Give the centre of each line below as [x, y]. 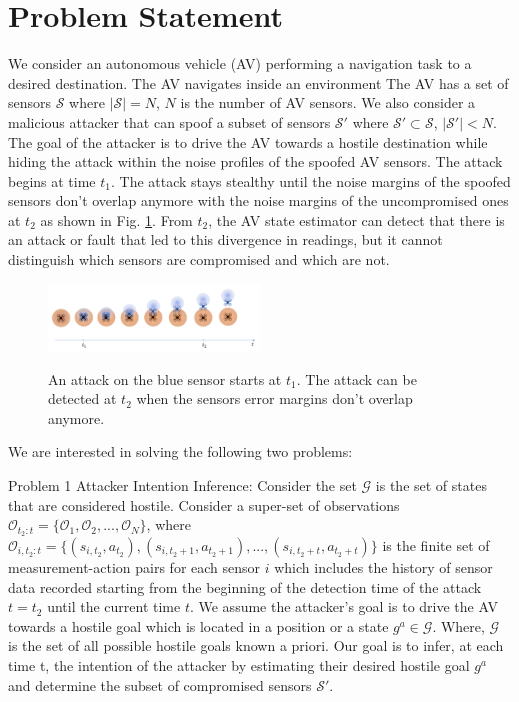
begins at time [52, 180]
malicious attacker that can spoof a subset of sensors [169, 121]
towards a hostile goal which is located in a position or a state [198, 625]
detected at [82, 398]
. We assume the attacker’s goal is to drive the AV [343, 606]
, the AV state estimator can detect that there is [356, 219]
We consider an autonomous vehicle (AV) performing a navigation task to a [240, 63]
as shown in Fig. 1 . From [116, 219]
